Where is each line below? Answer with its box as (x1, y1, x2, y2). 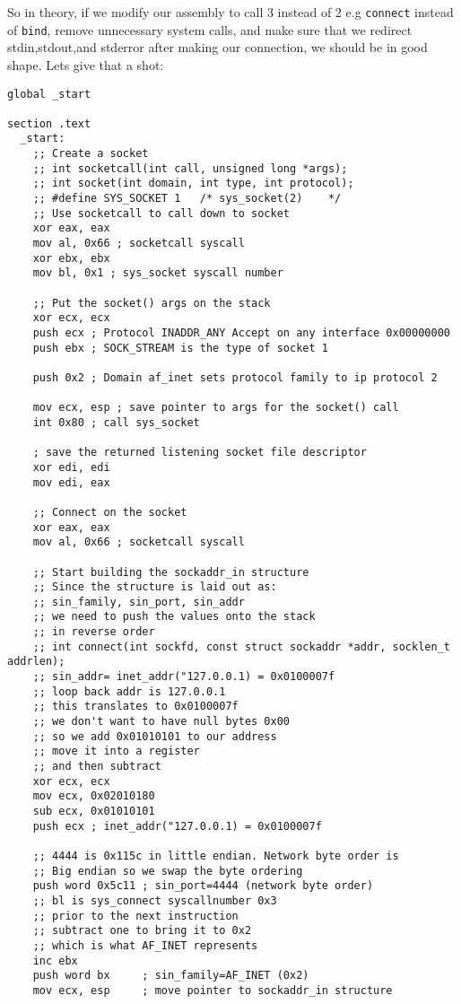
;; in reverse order (32, 625, 155, 639)
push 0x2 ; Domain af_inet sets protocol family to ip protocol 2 (32, 371, 438, 384)
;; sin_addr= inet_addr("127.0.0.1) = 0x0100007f (32, 670, 335, 684)
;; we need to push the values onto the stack (32, 610, 316, 624)
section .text (7, 117, 91, 130)
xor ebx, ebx (32, 251, 110, 265)
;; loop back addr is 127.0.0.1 (32, 685, 226, 698)
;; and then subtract (32, 760, 161, 773)
